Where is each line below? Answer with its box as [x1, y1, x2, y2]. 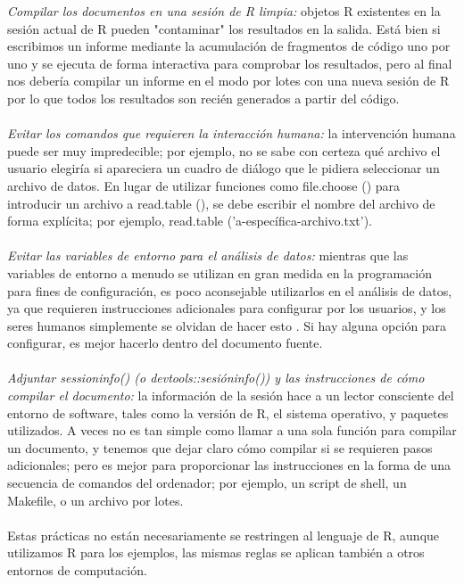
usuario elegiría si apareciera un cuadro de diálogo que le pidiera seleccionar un [7, 159, 440, 177]
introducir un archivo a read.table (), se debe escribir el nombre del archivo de [7, 194, 435, 212]
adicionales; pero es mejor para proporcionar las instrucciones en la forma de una [7, 456, 451, 474]
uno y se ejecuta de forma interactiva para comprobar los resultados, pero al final [7, 54, 452, 72]
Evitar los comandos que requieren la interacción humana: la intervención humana [7, 124, 456, 143]
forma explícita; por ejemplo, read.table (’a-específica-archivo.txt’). [7, 211, 372, 230]
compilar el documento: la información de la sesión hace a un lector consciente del [7, 386, 454, 405]
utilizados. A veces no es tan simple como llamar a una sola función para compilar [7, 421, 457, 440]
